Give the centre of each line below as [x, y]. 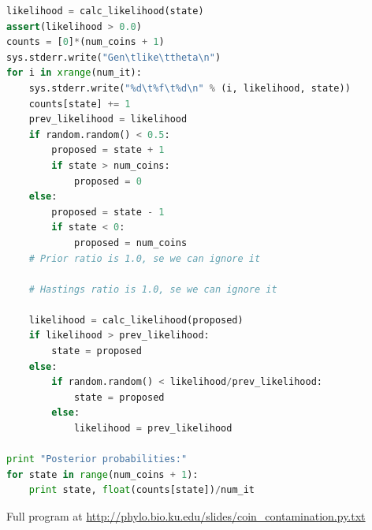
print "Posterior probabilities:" [97, 459]
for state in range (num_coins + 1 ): [102, 474]
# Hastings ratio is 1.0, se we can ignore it [153, 289]
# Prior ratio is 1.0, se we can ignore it [145, 258]
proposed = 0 [108, 181]
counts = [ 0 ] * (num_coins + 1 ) [86, 42]
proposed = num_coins [130, 243]
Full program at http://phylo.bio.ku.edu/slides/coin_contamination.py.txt [186, 516]
